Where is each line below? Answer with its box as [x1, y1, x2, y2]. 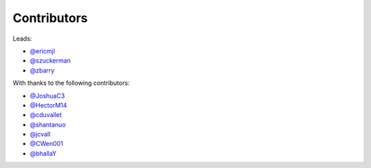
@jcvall [30, 130, 51, 138]
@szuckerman [30, 56, 71, 65]
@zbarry [30, 66, 55, 74]
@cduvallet [30, 111, 62, 119]
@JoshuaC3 [30, 92, 65, 100]
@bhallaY [30, 149, 57, 158]
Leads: [12, 34, 32, 43]
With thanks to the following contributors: [12, 79, 130, 87]
